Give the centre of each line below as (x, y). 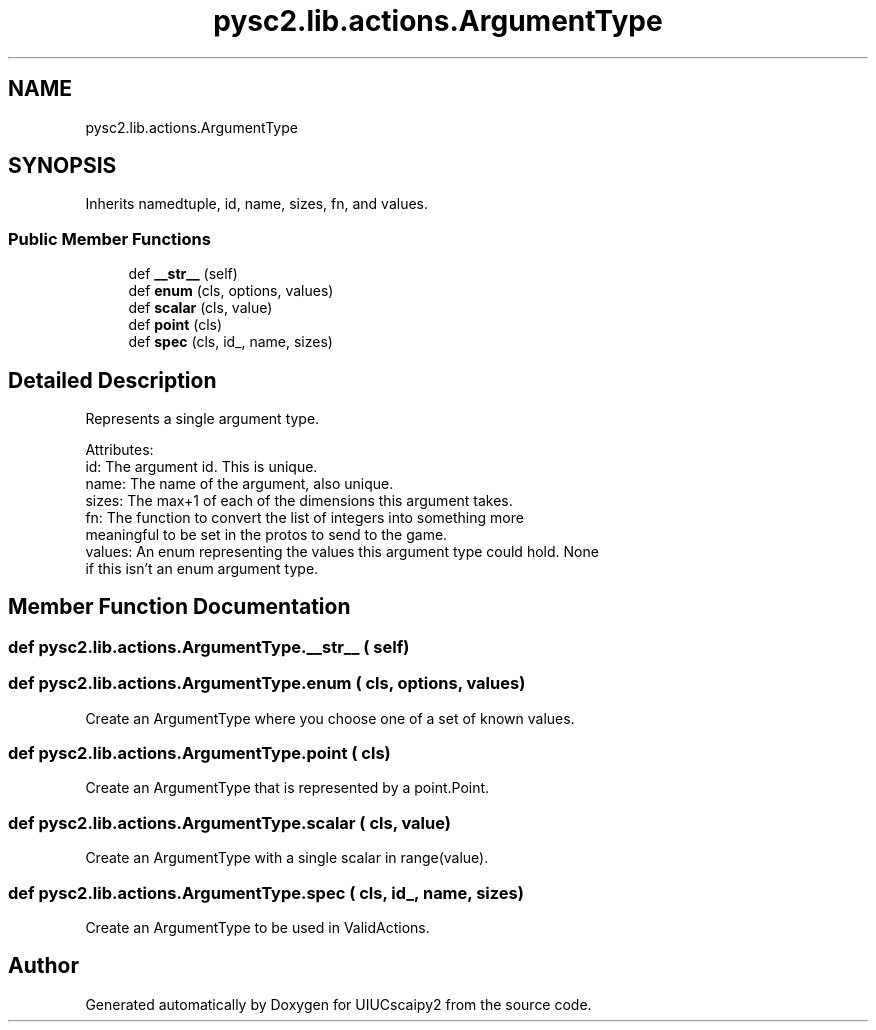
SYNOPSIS (62, 166)
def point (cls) (175, 325)
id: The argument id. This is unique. (201, 467)
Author (43, 966)
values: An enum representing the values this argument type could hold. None (342, 552)
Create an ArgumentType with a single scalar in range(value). (287, 858)
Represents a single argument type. (202, 419)
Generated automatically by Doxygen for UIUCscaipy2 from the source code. (338, 1004)
